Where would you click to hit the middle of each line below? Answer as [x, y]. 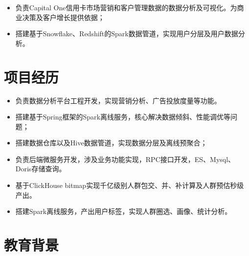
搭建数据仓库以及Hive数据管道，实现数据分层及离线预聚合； [111, 143]
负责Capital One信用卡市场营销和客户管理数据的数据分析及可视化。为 [126, 7]
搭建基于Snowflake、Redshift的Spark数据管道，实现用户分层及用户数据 [127, 34]
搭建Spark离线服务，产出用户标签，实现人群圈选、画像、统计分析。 [124, 211]
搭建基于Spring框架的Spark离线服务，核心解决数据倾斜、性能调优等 [123, 117]
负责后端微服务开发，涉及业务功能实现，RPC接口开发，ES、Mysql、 [125, 159]
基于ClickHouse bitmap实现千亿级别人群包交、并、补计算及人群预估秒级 [130, 185]
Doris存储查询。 [41, 169]
